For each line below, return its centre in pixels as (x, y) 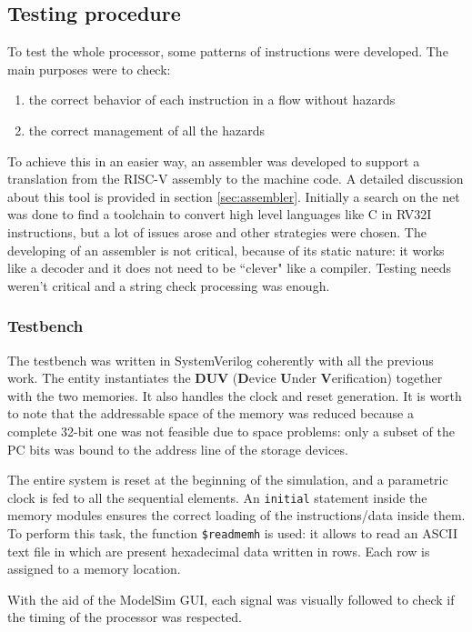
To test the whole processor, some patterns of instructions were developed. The (228, 51)
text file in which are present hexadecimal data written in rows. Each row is (219, 551)
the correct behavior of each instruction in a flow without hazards (212, 100)
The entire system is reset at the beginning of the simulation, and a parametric (228, 480)
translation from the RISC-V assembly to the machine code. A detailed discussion (236, 179)
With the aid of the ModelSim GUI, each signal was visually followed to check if (231, 599)
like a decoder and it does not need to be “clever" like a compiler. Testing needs (230, 268)
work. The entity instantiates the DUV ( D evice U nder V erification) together (225, 378)
